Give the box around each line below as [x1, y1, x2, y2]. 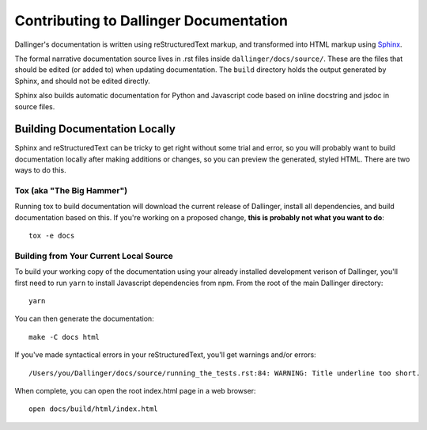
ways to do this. [14, 166, 66, 175]
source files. [14, 101, 55, 111]
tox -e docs [28, 231, 75, 241]
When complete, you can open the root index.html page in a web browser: [14, 386, 256, 395]
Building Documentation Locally [14, 123, 176, 136]
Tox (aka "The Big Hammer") [14, 185, 128, 196]
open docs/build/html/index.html [28, 405, 158, 413]
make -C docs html [28, 333, 100, 341]
